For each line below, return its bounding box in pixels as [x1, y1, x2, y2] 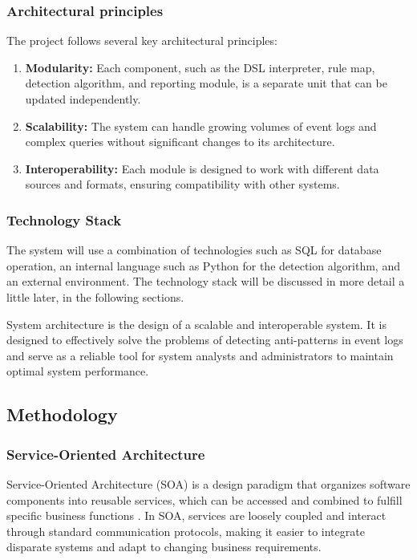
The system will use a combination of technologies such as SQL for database [6, 241, 382, 258]
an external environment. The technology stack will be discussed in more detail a [6, 273, 405, 290]
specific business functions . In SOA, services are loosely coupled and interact [6, 507, 387, 524]
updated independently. [25, 91, 141, 107]
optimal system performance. [6, 363, 149, 379]
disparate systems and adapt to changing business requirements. [6, 538, 322, 555]
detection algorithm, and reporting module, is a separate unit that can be [25, 75, 387, 91]
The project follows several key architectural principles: [6, 32, 277, 49]
